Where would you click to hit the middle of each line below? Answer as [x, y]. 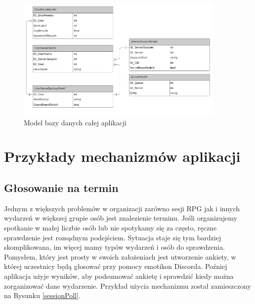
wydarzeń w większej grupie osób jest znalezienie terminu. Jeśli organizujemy [121, 218]
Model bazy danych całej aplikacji [75, 122]
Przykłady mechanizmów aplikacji [122, 156]
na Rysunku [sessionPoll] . [42, 295]
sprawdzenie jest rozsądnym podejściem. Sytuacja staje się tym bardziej [113, 237]
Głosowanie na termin [61, 187]
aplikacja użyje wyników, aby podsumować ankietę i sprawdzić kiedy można [119, 276]
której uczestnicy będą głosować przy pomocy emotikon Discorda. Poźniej [116, 266]
